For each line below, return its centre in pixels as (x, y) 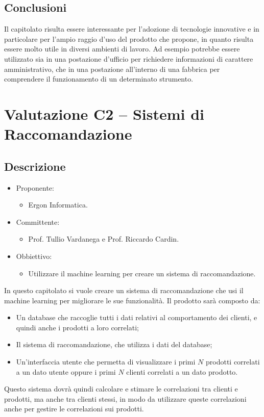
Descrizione (35, 166)
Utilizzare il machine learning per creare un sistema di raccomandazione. (142, 273)
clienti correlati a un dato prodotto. (182, 371)
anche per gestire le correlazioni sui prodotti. (74, 409)
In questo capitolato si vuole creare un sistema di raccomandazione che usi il (124, 290)
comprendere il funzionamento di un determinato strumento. (99, 79)
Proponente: (35, 187)
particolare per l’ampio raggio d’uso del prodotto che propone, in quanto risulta (129, 38)
